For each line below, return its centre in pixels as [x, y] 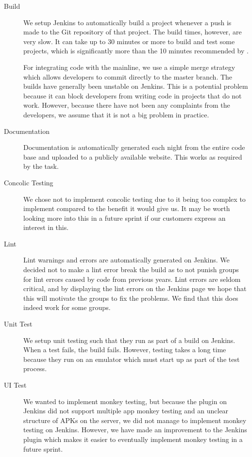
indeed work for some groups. [67, 307]
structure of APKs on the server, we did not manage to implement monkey [135, 420]
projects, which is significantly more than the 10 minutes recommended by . [136, 51]
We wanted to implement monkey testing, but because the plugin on [125, 401]
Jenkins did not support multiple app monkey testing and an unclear [126, 411]
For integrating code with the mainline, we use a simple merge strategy [129, 67]
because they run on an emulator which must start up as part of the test [132, 359]
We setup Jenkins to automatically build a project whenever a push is [127, 22]
